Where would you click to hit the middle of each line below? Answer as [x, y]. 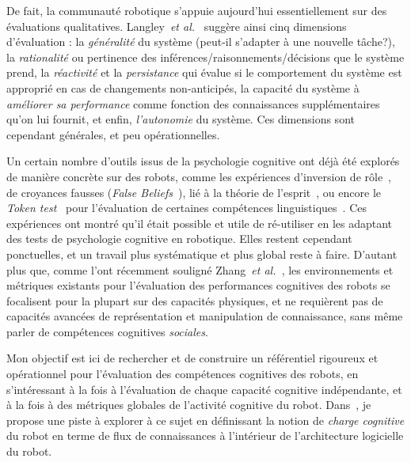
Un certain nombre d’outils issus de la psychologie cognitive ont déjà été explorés [203, 161]
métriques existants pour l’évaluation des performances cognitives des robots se [198, 285]
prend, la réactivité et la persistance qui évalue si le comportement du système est [204, 72]
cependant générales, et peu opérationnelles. [113, 134]
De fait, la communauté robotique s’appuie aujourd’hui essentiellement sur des [197, 10]
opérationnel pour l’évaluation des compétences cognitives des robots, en [183, 374]
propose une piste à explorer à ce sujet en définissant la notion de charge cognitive [205, 420]
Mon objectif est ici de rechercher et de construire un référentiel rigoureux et [192, 358]
